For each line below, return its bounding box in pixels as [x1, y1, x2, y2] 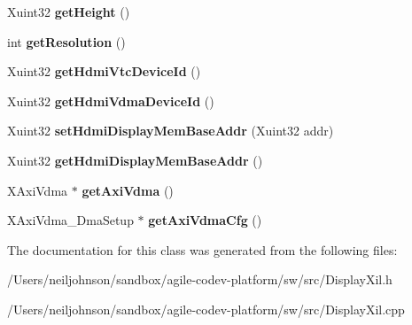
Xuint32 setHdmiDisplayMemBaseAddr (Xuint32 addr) [7, 121, 334, 140]
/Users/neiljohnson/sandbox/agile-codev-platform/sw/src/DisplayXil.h [7, 270, 393, 289]
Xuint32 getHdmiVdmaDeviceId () [7, 91, 214, 110]
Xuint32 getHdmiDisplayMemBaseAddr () [7, 151, 263, 169]
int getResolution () [7, 32, 126, 50]
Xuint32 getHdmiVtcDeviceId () [7, 62, 201, 81]
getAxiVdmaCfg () [148, 211, 262, 229]
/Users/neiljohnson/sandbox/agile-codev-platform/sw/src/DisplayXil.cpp [7, 299, 405, 318]
